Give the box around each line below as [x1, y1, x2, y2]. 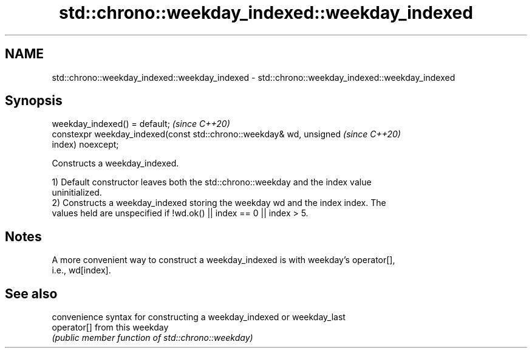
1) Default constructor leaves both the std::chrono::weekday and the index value [52, 177, 372, 188]
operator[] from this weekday [52, 322, 169, 333]
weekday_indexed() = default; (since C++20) [52, 118, 230, 129]
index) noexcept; [52, 139, 119, 150]
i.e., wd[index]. [52, 265, 111, 276]
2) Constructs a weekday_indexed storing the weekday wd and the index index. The [52, 197, 386, 208]
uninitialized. [52, 187, 102, 198]
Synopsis [5, 93, 63, 109]
